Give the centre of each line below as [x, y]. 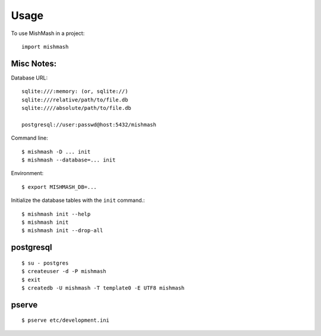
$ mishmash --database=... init [69, 160]
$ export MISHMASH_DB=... [59, 187]
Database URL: [29, 78]
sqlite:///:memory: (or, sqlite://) [75, 91]
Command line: [30, 138]
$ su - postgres [45, 263]
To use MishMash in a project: [48, 33]
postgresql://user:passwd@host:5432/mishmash [89, 124]
